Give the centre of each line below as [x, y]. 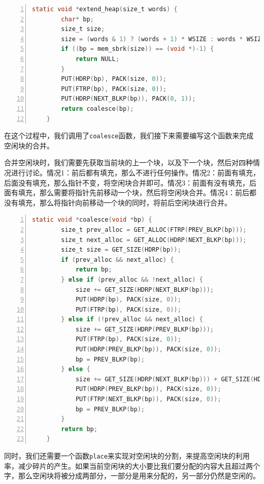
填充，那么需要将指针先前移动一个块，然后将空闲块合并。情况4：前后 [134, 192]
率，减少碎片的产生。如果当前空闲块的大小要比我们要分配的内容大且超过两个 [132, 465]
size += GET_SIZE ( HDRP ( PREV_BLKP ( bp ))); [145, 329]
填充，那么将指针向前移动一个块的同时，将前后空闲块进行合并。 [125, 202]
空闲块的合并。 [29, 145]
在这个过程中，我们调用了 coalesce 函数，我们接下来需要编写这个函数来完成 [129, 135]
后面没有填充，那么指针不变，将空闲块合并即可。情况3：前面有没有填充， [127, 182]
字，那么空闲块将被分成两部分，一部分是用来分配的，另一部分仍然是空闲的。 [132, 476]
